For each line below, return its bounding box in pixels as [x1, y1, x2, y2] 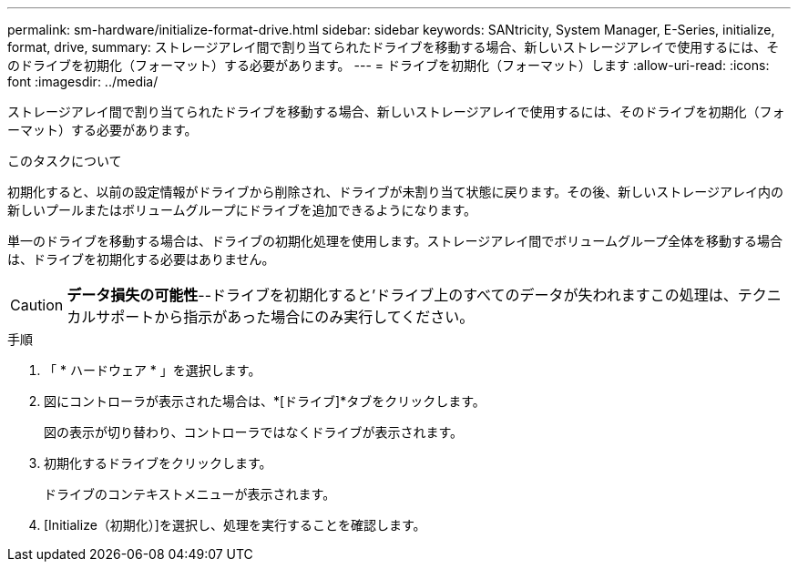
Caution [10, 296, 64, 314]
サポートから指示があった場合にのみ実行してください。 [96, 308, 475, 326]
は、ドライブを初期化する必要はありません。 [7, 251, 275, 267]
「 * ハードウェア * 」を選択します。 [44, 362, 261, 378]
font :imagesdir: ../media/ [7, 74, 159, 89]
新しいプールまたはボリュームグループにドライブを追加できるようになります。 [7, 202, 477, 218]
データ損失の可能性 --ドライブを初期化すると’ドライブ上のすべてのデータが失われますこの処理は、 [66, 286, 738, 304]
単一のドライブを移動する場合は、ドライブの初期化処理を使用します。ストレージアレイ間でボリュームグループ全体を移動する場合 [7, 233, 783, 249]
